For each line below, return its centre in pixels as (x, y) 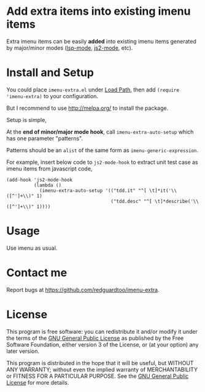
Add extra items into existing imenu (99, 11)
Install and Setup (50, 73)
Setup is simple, (27, 120)
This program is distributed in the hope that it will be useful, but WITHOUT (100, 363)
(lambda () (48, 185)
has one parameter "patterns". (45, 138)
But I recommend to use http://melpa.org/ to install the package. (87, 108)
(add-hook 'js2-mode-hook (39, 180)
